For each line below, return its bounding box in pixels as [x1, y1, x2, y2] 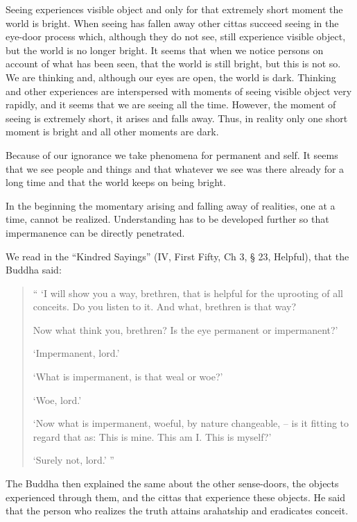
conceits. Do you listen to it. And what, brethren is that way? [33, 299, 297, 314]
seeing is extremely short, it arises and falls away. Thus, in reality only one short [6, 110, 348, 125]
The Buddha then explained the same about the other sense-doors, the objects [6, 476, 339, 491]
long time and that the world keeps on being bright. [6, 175, 226, 190]
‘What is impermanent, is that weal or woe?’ [33, 369, 223, 384]
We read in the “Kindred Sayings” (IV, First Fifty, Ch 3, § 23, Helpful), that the [6, 249, 349, 263]
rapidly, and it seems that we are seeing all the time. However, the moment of [6, 97, 336, 112]
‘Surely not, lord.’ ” [33, 453, 114, 467]
